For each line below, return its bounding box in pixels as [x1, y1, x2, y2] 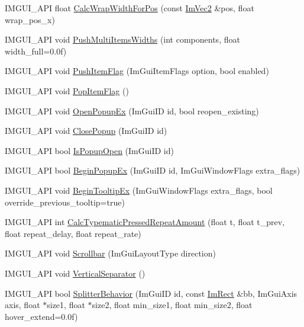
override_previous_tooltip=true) [5, 195, 125, 208]
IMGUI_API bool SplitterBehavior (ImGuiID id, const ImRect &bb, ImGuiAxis [5, 287, 297, 299]
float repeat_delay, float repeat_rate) [5, 227, 141, 239]
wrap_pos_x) [5, 13, 55, 25]
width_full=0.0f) [5, 44, 67, 57]
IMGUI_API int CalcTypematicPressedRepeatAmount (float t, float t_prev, [5, 216, 285, 228]
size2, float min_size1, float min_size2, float [92, 299, 253, 311]
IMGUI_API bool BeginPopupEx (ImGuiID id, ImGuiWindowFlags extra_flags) [5, 164, 300, 177]
